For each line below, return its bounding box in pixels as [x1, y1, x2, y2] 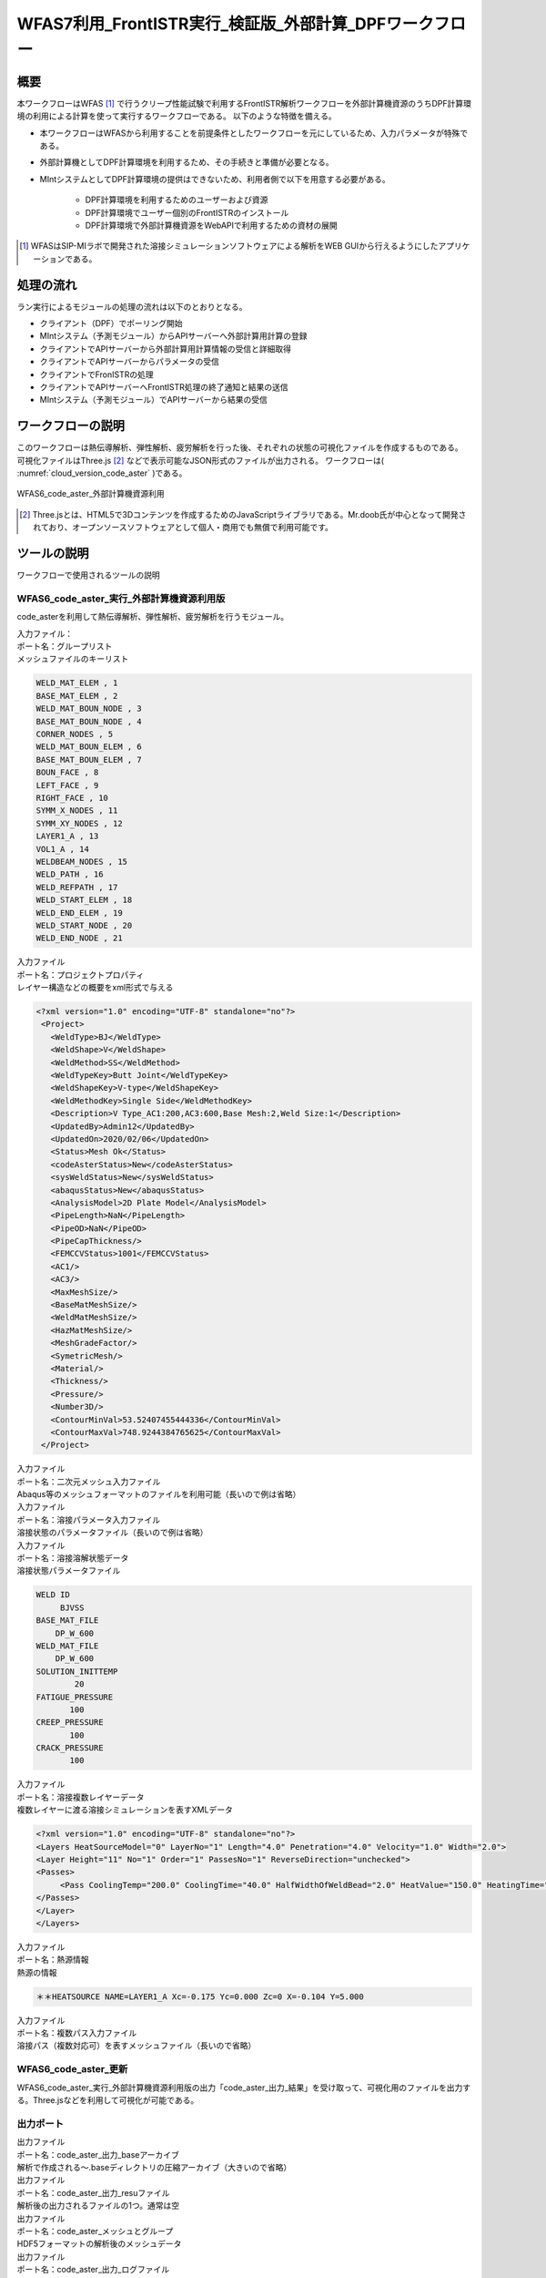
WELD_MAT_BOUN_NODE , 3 [35, 703, 143, 714]
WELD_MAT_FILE [35, 1640, 99, 1651]
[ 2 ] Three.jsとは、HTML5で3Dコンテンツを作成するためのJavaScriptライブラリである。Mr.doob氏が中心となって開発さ [19, 508, 467, 519]
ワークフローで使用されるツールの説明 [16, 569, 160, 580]
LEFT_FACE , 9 [35, 780, 99, 790]
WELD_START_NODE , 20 [35, 920, 133, 930]
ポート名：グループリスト [16, 641, 113, 652]
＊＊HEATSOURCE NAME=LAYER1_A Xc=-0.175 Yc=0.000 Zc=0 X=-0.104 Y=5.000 [35, 1991, 364, 2002]
